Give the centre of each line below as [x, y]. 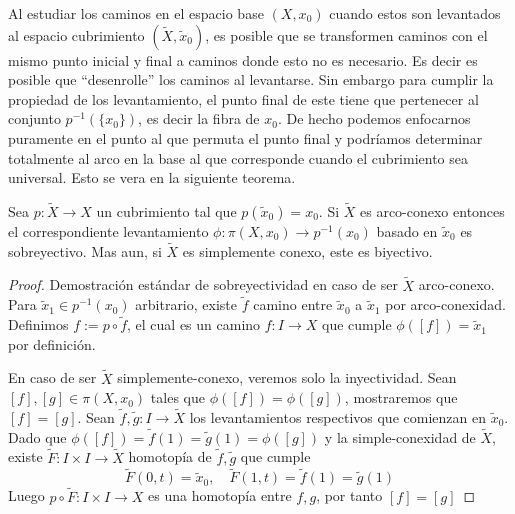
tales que [177, 397]
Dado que [37, 436]
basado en [407, 230]
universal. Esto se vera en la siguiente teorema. [152, 177]
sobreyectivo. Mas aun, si [85, 250]
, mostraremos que [401, 397]
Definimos [38, 324]
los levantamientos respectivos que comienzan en [337, 417]
